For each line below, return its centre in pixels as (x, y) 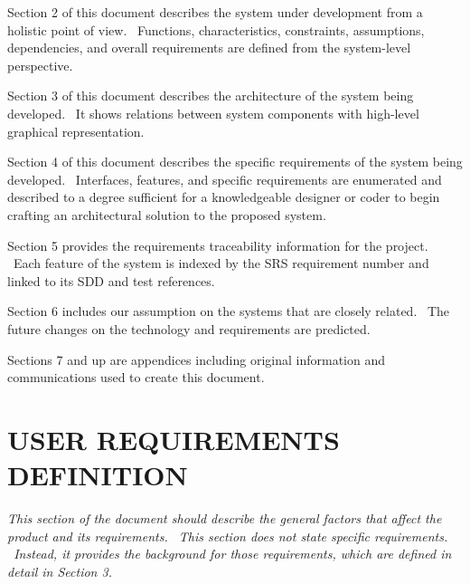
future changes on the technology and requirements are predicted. (189, 328)
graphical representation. (76, 131)
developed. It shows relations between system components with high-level (213, 113)
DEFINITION (98, 475)
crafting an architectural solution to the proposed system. (167, 214)
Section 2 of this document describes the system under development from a (215, 12)
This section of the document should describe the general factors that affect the (225, 518)
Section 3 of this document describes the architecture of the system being (211, 96)
